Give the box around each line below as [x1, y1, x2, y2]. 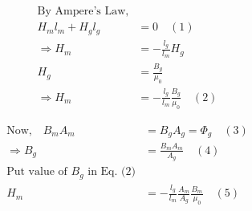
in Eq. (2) [87, 166, 136, 178]
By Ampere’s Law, [37, 6, 129, 18]
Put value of [6, 166, 67, 178]
